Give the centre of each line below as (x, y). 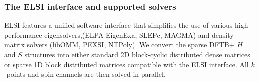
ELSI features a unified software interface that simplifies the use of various (118, 25)
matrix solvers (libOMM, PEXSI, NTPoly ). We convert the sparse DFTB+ (119, 44)
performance (23, 35)
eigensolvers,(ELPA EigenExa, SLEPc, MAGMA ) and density (139, 35)
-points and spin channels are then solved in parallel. (85, 74)
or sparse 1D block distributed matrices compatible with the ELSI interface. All (126, 64)
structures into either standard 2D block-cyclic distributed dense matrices (137, 54)
